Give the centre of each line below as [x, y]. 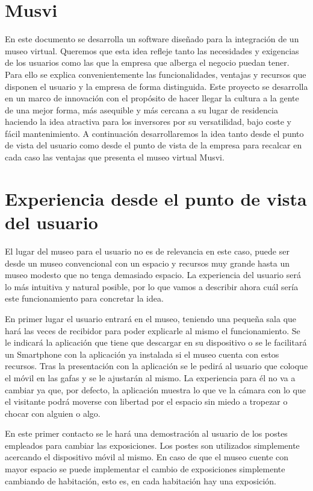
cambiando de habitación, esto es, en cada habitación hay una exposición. [141, 480]
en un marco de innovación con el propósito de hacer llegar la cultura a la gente [152, 98]
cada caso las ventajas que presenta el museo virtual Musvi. [115, 157]
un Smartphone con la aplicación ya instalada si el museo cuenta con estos [142, 354]
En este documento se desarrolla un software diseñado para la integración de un [152, 39]
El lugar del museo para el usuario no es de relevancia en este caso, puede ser [147, 251]
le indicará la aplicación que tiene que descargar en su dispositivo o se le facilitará [156, 342]
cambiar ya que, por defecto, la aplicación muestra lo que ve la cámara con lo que [155, 389]
